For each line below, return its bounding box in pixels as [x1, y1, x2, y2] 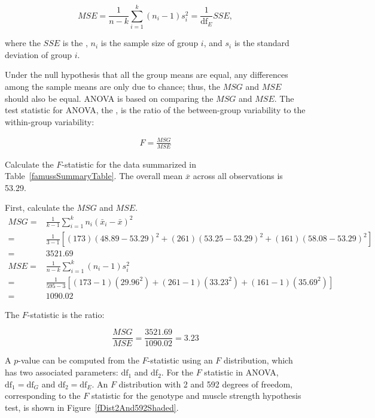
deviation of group [5, 48, 72, 60]
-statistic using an [147, 354, 213, 366]
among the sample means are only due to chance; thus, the [5, 80, 220, 92]
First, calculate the [5, 201, 74, 214]
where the [5, 37, 41, 49]
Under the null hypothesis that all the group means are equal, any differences [5, 68, 288, 81]
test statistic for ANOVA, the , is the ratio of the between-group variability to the [5, 104, 306, 116]
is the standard [234, 37, 289, 49]
